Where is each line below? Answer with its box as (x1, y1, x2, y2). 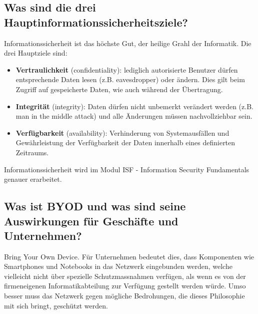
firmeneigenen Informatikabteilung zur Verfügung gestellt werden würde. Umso (4, 280, 246, 291)
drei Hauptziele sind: (4, 48, 67, 58)
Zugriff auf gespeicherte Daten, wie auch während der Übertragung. (15, 84, 223, 94)
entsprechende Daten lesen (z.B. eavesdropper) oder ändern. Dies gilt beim (15, 74, 245, 85)
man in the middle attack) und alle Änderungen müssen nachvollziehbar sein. (15, 111, 252, 121)
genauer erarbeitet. (4, 174, 62, 184)
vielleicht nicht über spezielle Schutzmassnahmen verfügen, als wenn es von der (4, 270, 246, 281)
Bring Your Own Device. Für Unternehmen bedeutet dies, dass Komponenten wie (4, 251, 254, 261)
